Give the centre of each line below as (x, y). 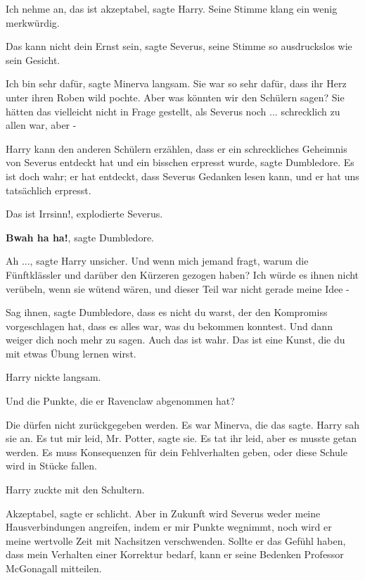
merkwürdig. (33, 22)
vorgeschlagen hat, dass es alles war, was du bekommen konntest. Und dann (169, 326)
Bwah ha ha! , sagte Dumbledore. (80, 237)
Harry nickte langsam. (53, 377)
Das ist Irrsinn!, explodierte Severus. (84, 214)
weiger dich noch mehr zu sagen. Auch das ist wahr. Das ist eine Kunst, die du (175, 340)
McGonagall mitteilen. (54, 568)
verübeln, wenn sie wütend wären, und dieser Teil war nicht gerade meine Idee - (178, 288)
